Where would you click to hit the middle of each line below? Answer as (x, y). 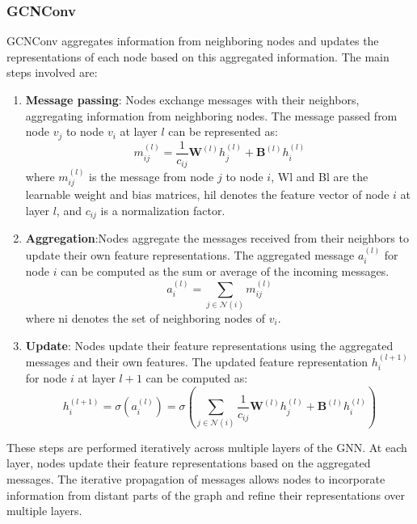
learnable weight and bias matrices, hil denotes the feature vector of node (207, 194)
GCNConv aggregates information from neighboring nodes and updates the (193, 41)
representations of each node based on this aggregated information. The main (198, 56)
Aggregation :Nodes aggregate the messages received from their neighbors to (217, 238)
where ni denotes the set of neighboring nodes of (145, 318)
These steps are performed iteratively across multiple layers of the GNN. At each (207, 447)
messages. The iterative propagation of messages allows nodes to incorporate (196, 478)
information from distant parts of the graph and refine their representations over (206, 494)
